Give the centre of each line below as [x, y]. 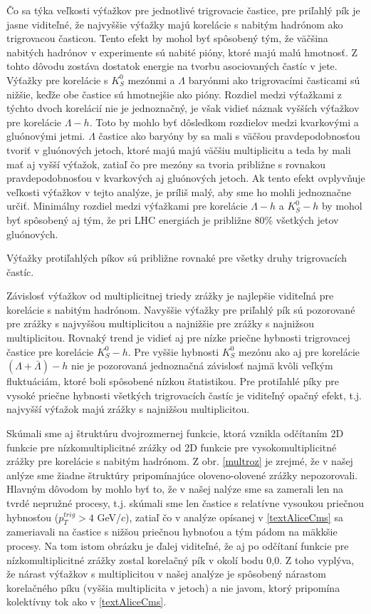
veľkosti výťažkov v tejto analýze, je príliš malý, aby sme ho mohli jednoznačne [179, 191]
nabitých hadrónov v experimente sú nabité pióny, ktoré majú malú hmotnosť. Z [182, 52]
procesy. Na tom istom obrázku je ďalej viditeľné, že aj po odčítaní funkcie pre [178, 545]
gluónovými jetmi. [46, 136]
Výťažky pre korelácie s [57, 80]
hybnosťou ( [33, 517]
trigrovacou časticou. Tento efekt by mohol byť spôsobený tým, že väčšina [167, 38]
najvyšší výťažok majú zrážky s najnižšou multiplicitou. [128, 409]
